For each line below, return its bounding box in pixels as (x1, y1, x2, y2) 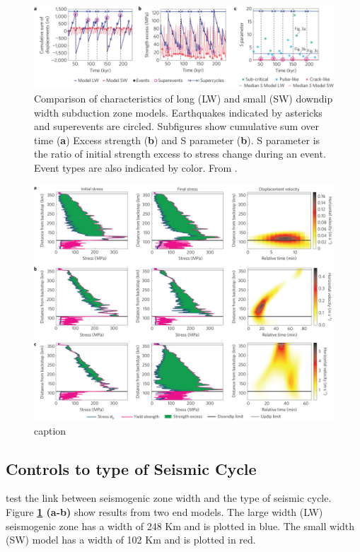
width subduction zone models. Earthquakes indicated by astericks (34, 105, 323, 119)
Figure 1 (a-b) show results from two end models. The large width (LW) (6, 505, 323, 519)
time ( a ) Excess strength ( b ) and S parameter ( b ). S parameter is (34, 132, 320, 147)
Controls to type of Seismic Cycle (6, 457, 257, 479)
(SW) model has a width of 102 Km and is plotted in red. (6, 532, 256, 547)
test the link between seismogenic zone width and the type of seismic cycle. (6, 491, 332, 505)
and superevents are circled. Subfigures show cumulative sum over (34, 119, 320, 134)
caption (34, 423, 66, 438)
